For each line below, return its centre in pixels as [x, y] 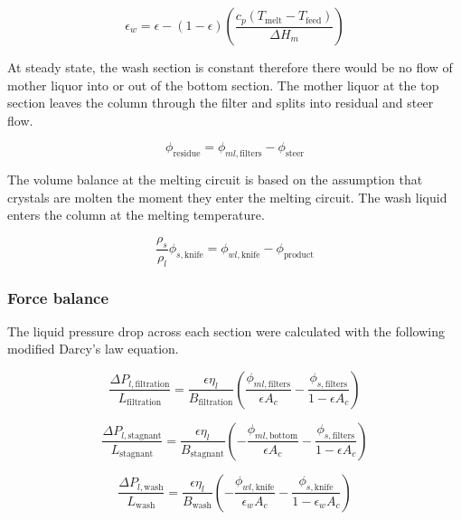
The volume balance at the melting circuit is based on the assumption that [215, 180]
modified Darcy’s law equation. [93, 349]
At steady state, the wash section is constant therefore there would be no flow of [230, 67]
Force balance [58, 297]
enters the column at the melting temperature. [136, 215]
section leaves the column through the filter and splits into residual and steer [221, 103]
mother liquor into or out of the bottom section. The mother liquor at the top [223, 85]
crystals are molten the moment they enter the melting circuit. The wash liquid [227, 197]
